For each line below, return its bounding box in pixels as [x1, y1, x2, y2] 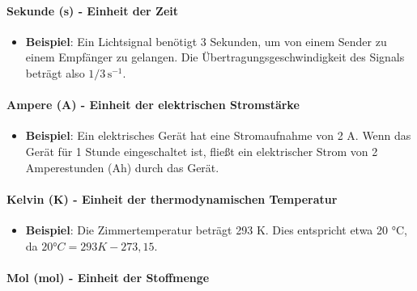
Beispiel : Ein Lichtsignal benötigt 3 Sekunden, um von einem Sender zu [25, 32, 387, 49]
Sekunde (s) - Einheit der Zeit [6, 2, 179, 19]
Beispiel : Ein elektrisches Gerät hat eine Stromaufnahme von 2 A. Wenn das [25, 127, 411, 144]
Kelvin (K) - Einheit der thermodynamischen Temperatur [6, 190, 338, 207]
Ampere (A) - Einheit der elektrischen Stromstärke [6, 96, 300, 113]
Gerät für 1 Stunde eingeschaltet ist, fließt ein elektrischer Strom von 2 [25, 142, 378, 159]
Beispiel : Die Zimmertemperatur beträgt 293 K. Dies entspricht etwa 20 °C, [25, 221, 407, 238]
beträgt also [25, 64, 85, 81]
